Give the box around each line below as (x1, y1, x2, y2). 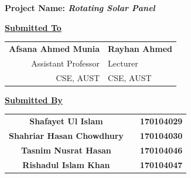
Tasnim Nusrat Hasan (21, 144, 111, 156)
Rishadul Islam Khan (22, 158, 110, 170)
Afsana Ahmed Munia (9, 42, 100, 54)
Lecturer (108, 57, 138, 69)
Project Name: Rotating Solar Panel (5, 2, 155, 13)
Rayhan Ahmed (108, 42, 172, 54)
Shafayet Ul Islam (29, 115, 103, 127)
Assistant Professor (31, 57, 100, 69)
